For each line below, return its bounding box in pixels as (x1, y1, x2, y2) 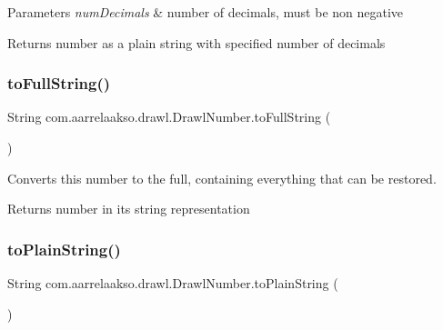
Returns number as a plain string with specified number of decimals (7, 33, 386, 52)
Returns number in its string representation (7, 199, 250, 218)
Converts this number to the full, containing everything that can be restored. (7, 168, 437, 187)
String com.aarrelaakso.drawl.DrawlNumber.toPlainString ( (7, 274, 338, 292)
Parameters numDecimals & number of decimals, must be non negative (7, 3, 404, 21)
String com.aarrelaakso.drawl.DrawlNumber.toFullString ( (7, 107, 331, 126)
